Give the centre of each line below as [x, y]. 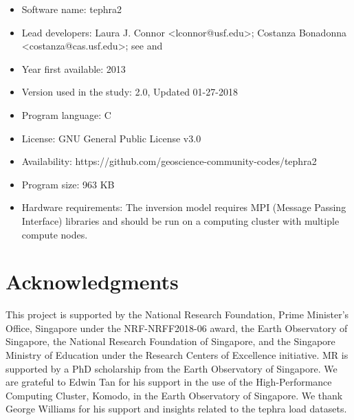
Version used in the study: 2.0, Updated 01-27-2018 [130, 92]
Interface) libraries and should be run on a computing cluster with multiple [180, 220]
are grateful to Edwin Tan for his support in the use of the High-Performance [169, 382]
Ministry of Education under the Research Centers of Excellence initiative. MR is [177, 355]
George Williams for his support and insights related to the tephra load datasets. [176, 409]
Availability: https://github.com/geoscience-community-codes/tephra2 [169, 161]
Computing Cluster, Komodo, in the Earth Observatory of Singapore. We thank [174, 395]
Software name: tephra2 [71, 9]
